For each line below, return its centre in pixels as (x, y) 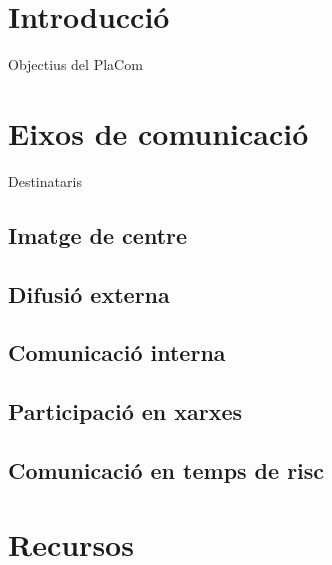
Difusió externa (89, 293)
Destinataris (45, 180)
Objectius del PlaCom (75, 64)
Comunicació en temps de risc (166, 469)
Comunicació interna (117, 352)
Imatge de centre (98, 234)
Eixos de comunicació (158, 132)
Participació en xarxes (125, 411)
